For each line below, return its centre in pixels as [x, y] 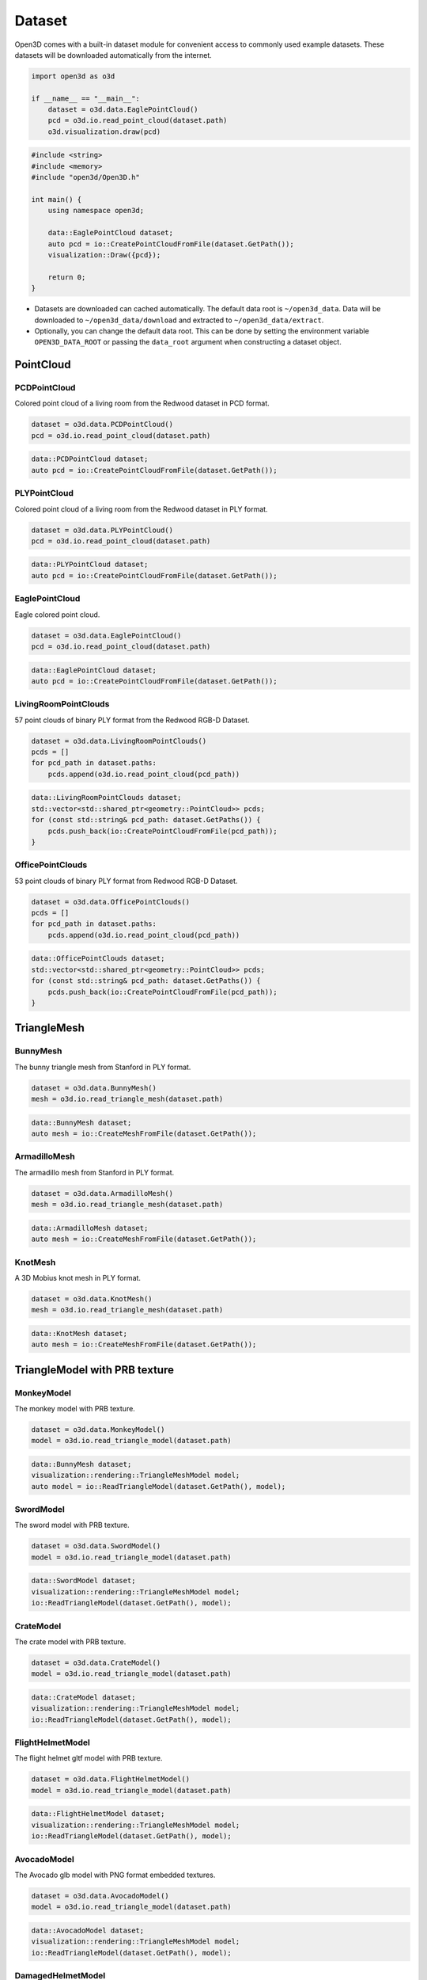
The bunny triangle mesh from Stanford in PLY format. [103, 1067]
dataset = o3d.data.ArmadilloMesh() [102, 1193]
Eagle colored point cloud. [57, 615]
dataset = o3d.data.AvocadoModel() [100, 1896]
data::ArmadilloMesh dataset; [90, 1228]
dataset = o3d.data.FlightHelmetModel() [110, 1779]
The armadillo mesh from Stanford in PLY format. [94, 1172]
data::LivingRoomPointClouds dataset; [106, 798]
